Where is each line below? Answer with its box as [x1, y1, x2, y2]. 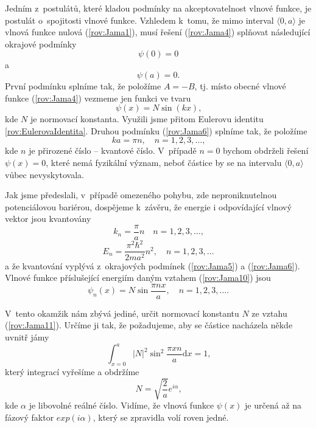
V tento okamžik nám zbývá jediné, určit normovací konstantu [5, 306, 239, 319]
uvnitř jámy [5, 330, 49, 343]
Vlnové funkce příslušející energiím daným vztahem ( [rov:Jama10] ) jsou [5, 271, 271, 284]
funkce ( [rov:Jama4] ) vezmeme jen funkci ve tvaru [5, 91, 191, 104]
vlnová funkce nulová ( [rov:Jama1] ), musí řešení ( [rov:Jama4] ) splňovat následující [5, 26, 311, 38]
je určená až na [245, 399, 302, 411]
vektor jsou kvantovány [5, 212, 91, 225]
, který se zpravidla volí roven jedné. [93, 410, 229, 423]
